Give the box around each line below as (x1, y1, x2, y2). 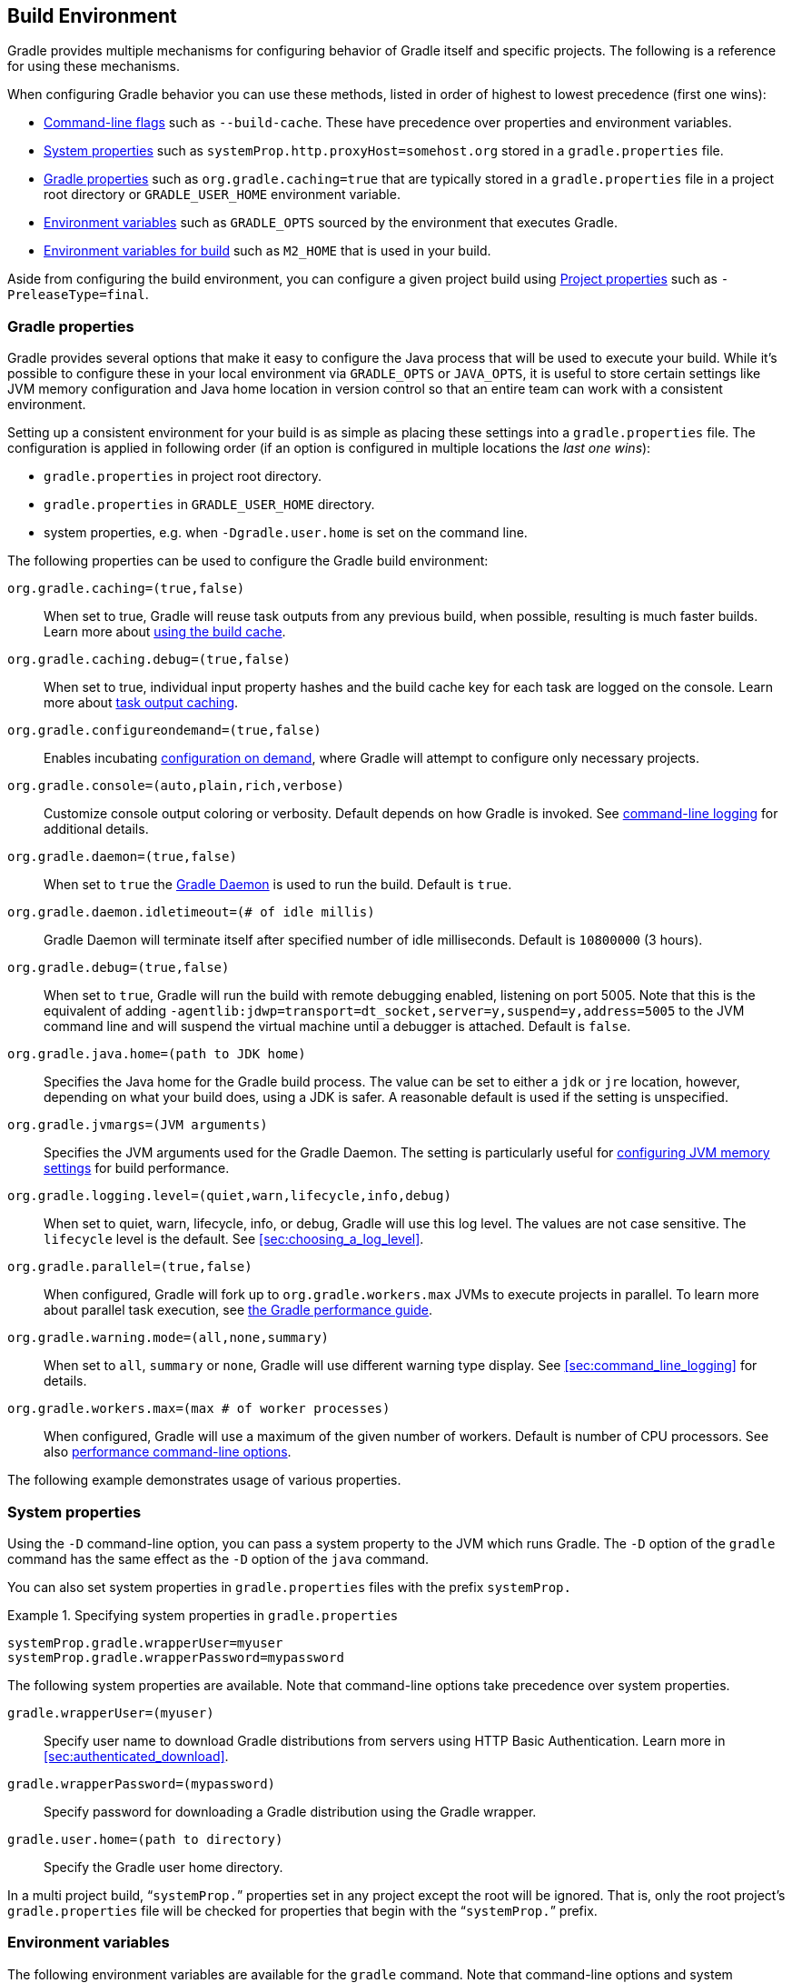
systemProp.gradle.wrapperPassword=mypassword (7, 1649, 344, 1665)
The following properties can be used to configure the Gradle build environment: (7, 553, 489, 569)
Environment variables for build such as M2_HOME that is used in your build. (44, 243, 491, 259)
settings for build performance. (44, 1160, 230, 1177)
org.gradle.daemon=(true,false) (7, 849, 237, 865)
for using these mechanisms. (7, 58, 181, 75)
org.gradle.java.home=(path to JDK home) (7, 1047, 306, 1062)
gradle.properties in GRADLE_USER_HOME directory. (44, 496, 375, 513)
